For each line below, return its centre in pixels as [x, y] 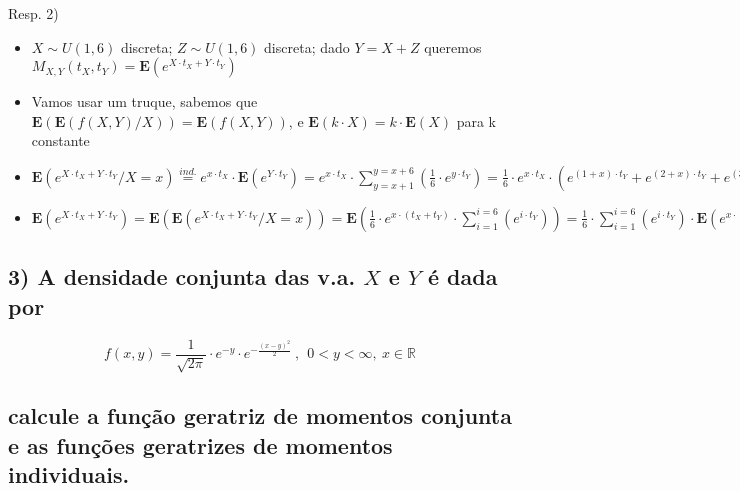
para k [476, 120]
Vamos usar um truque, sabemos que [144, 101]
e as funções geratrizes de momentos [200, 444]
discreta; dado [307, 46]
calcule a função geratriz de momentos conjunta [260, 415]
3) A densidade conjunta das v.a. [182, 276]
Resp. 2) [33, 13]
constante [60, 140]
